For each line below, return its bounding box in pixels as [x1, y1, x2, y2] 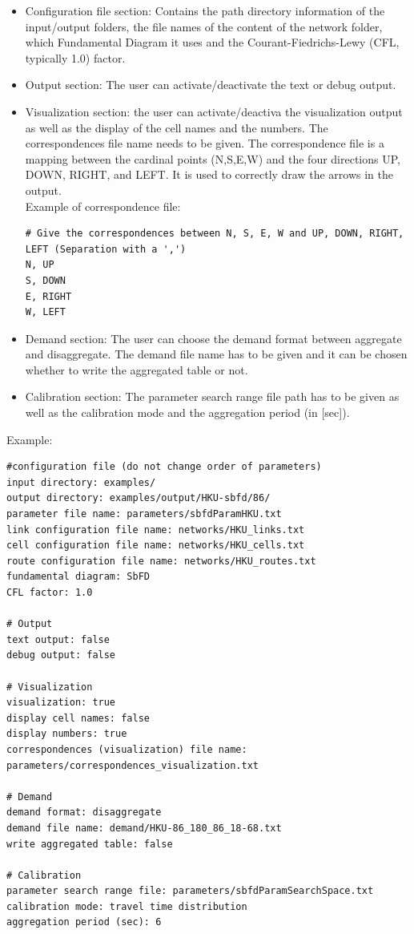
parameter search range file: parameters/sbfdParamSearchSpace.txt [6, 885, 374, 897]
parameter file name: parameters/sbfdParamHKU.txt [6, 508, 282, 520]
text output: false [6, 633, 110, 645]
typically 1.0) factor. [25, 49, 126, 66]
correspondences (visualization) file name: [6, 743, 247, 755]
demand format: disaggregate [6, 807, 162, 819]
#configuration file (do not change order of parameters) [6, 461, 322, 473]
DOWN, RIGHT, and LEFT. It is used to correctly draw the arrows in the [25, 166, 393, 183]
